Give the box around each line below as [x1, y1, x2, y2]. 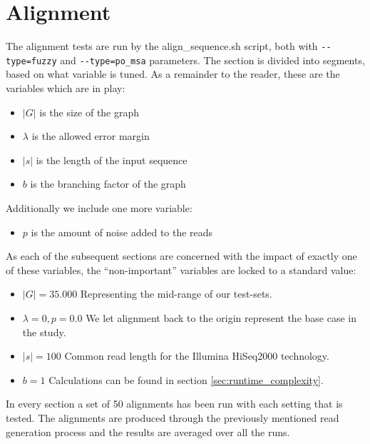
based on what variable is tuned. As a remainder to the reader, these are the [6, 66, 340, 81]
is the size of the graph [39, 104, 140, 119]
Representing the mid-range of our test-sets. [80, 286, 272, 301]
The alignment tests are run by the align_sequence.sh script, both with [6, 39, 318, 54]
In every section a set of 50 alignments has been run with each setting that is [6, 396, 343, 411]
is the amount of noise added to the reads [31, 224, 213, 239]
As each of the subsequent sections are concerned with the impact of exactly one [6, 248, 357, 263]
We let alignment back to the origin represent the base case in [86, 310, 356, 325]
